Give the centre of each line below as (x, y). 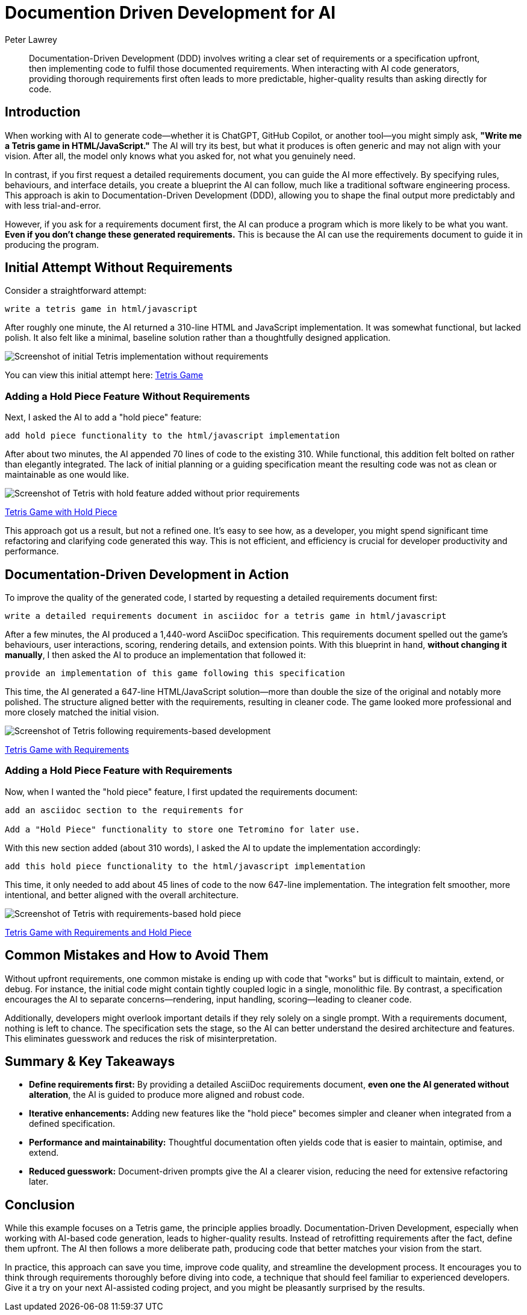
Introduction (43, 112)
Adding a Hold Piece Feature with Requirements (119, 771)
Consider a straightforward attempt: (76, 291)
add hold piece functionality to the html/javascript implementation (173, 436)
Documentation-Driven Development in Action (147, 574)
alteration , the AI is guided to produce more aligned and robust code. (167, 1095)
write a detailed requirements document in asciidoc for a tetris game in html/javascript (226, 616)
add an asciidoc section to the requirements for (124, 810)
